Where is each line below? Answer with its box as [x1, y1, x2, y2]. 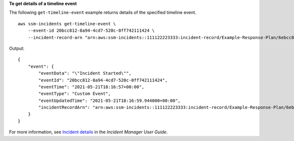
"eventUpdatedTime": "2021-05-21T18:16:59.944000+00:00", [38, 98, 181, 103]
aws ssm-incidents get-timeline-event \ [18, 21, 116, 26]
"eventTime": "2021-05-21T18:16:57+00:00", [38, 84, 145, 90]
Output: [9, 45, 24, 51]
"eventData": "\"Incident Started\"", [38, 71, 132, 76]
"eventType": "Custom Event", [38, 91, 111, 97]
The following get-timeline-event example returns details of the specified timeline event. [9, 10, 196, 16]
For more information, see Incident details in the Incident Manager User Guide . [9, 129, 168, 135]
